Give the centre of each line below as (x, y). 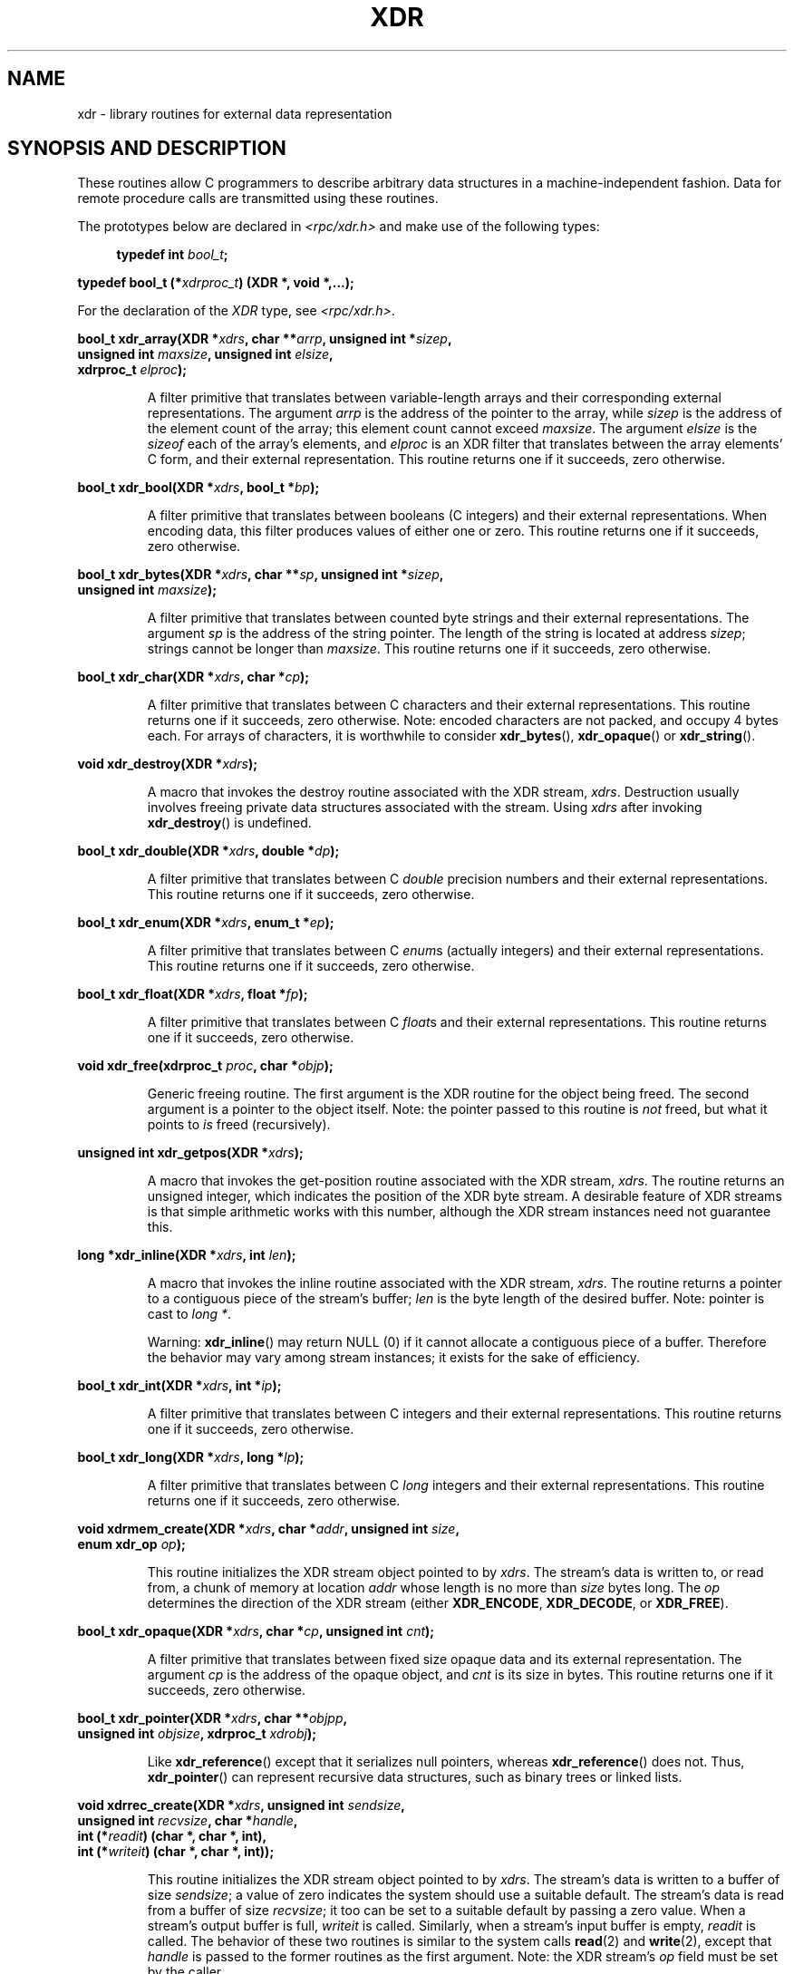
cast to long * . (189, 1314)
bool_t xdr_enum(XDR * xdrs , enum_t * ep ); (206, 923)
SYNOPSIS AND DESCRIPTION (147, 149)
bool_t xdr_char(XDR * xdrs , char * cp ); (194, 677)
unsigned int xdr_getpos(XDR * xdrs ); (190, 1153)
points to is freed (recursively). (239, 1125)
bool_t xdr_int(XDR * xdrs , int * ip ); (179, 1386)
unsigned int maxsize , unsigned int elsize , (205, 354)
